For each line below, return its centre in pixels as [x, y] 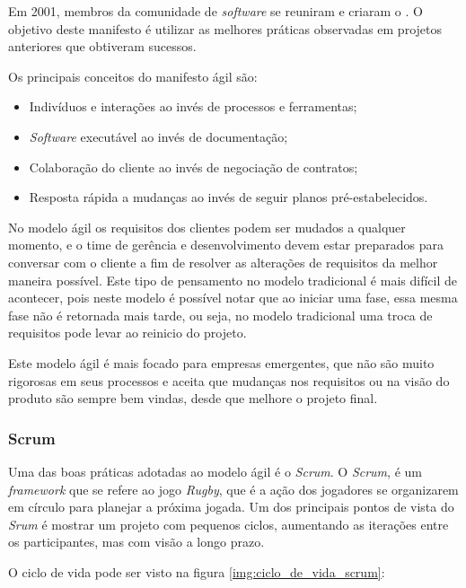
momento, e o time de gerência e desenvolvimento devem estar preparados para [226, 245]
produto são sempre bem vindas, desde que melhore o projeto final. [193, 398]
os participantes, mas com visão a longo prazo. [136, 542]
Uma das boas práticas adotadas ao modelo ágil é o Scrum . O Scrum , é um [215, 471]
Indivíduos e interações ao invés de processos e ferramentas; [193, 106]
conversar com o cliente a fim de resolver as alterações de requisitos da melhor [223, 262]
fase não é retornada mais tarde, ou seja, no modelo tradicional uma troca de [220, 315]
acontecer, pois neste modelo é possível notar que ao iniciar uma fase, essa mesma [233, 298]
